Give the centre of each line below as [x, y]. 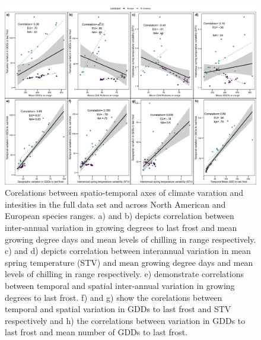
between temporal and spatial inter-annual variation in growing [120, 286]
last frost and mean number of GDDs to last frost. [96, 332]
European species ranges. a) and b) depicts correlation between [120, 216]
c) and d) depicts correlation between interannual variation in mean [128, 251]
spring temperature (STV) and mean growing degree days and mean [129, 262]
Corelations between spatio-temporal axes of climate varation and [124, 193]
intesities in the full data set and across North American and [115, 204]
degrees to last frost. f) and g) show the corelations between [114, 297]
